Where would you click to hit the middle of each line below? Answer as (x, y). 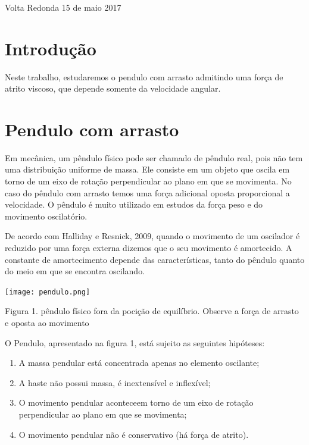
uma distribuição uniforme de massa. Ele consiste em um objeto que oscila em (147, 169)
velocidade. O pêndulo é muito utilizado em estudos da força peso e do (134, 204)
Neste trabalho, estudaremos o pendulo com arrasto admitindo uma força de (144, 76)
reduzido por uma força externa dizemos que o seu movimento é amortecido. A (149, 247)
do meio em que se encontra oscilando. (75, 271)
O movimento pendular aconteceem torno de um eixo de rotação (136, 402)
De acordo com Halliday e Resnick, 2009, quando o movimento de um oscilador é (152, 236)
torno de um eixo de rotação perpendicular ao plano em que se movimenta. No (148, 181)
